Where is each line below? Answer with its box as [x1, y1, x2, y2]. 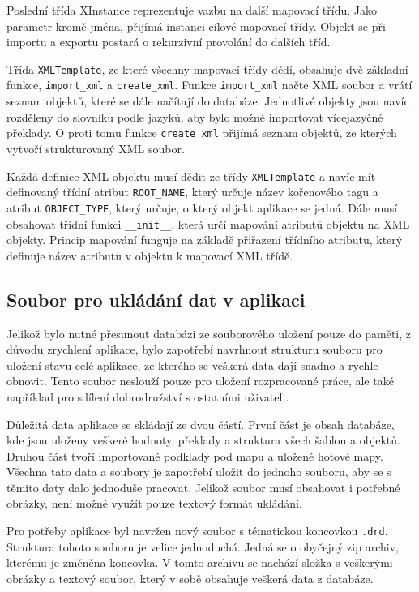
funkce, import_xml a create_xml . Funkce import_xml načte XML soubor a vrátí [6, 76, 413, 93]
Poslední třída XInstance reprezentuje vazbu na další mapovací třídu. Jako [6, 2, 377, 18]
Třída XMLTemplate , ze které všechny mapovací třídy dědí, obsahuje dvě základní [6, 60, 408, 77]
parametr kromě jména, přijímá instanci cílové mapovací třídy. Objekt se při [6, 17, 386, 34]
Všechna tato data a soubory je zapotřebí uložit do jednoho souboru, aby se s [6, 463, 391, 480]
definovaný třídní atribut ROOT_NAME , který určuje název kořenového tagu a [6, 183, 378, 200]
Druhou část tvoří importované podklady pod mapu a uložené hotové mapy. [6, 447, 383, 464]
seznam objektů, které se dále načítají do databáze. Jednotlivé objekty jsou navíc [6, 92, 409, 109]
